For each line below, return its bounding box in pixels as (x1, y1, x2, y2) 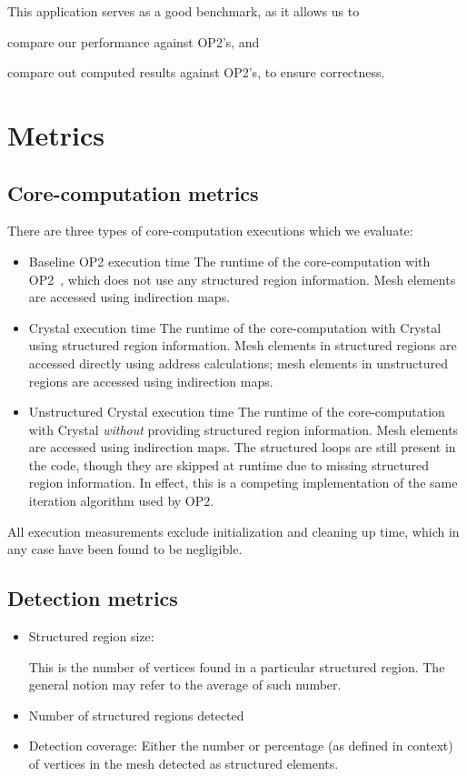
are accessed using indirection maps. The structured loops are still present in (28, 438, 456, 457)
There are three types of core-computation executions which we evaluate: (7, 221, 413, 240)
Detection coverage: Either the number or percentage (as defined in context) (28, 736, 453, 755)
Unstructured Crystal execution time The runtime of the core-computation (28, 402, 445, 421)
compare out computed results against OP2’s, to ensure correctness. (7, 63, 385, 82)
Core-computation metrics (7, 178, 259, 207)
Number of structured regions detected (28, 705, 244, 724)
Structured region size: (28, 627, 154, 646)
